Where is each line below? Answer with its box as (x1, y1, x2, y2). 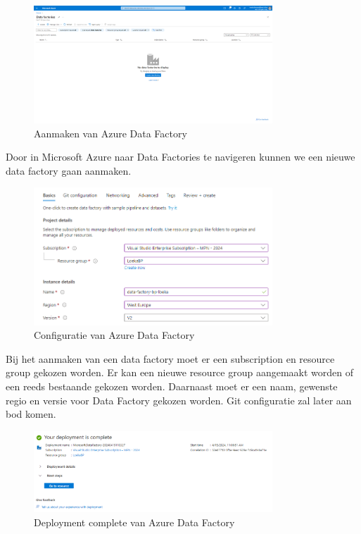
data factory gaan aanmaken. (6, 163, 132, 178)
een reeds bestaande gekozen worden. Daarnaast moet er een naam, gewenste (6, 378, 338, 393)
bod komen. (6, 406, 56, 421)
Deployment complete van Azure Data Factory (34, 514, 235, 529)
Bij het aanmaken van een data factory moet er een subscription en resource (6, 351, 335, 366)
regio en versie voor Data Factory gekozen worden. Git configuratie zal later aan (6, 392, 352, 407)
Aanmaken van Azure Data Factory (34, 125, 187, 140)
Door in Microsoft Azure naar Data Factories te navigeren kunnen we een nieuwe (6, 149, 355, 164)
